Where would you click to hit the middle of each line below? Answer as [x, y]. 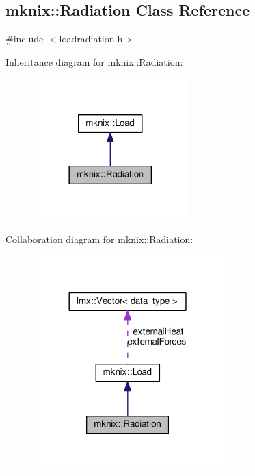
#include [25, 39]
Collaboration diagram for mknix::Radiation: [99, 239]
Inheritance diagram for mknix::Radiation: [94, 61]
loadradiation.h [91, 39]
